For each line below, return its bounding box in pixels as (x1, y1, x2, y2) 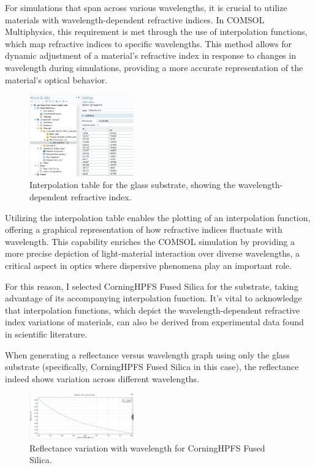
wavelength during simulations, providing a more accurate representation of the (5, 61, 303, 74)
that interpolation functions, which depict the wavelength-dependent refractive (5, 303, 300, 316)
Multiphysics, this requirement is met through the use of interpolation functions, (5, 25, 308, 38)
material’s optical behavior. (5, 73, 108, 86)
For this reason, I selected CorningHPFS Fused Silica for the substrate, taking (5, 279, 298, 292)
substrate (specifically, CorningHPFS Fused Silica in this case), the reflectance (5, 360, 299, 373)
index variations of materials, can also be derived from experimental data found (5, 315, 304, 328)
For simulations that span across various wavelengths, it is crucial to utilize (5, 1, 287, 13)
